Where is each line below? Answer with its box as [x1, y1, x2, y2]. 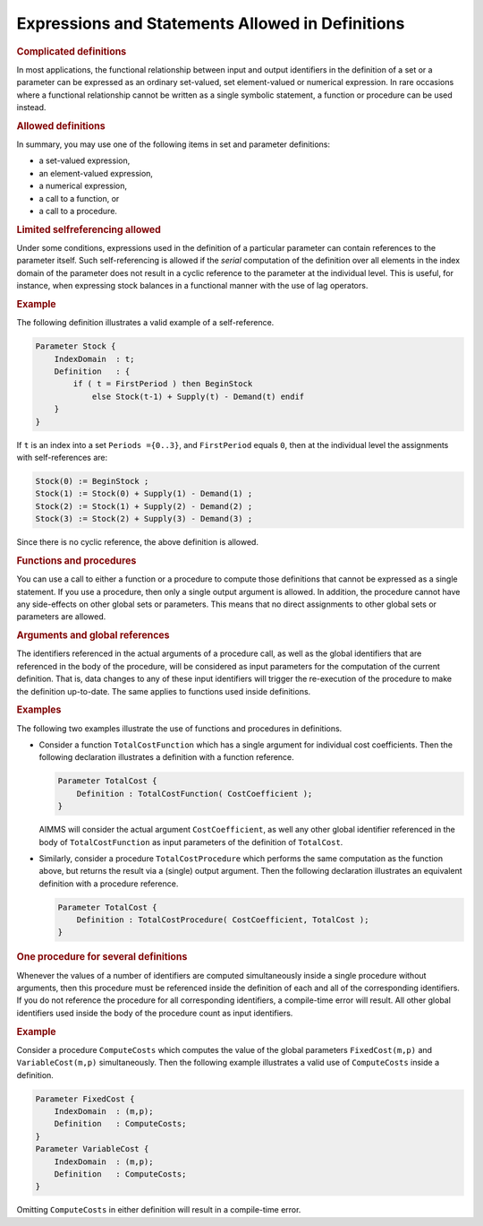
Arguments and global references [16, 629, 170, 642]
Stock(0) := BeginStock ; [35, 476, 149, 486]
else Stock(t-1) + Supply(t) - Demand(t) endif [91, 391, 305, 401]
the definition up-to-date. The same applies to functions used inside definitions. [16, 686, 311, 696]
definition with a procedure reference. [38, 878, 179, 889]
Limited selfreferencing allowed [16, 223, 161, 236]
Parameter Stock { [35, 341, 116, 351]
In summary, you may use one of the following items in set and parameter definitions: [16, 139, 331, 150]
